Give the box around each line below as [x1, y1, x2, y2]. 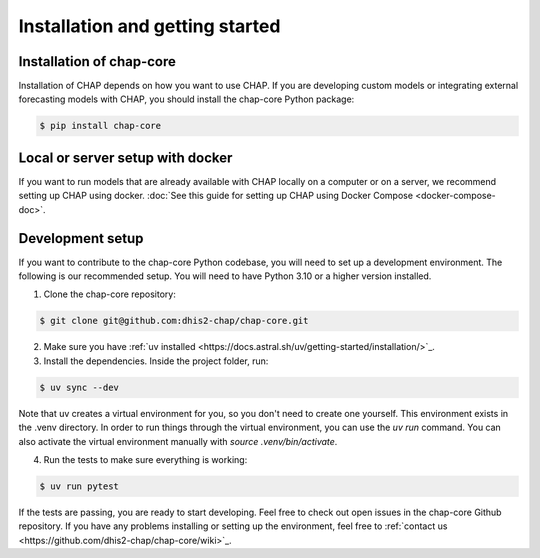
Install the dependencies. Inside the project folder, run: [43, 355, 269, 367]
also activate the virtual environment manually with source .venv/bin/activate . [18, 435, 338, 447]
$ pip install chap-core [39, 120, 162, 132]
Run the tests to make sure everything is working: [43, 453, 248, 465]
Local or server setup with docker [18, 149, 233, 166]
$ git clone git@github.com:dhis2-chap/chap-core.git [39, 315, 309, 327]
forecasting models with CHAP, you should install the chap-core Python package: [18, 93, 355, 105]
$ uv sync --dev [39, 381, 120, 393]
